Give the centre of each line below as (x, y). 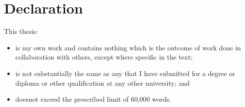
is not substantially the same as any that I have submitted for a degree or (125, 73)
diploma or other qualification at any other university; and (103, 83)
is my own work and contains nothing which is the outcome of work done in (128, 47)
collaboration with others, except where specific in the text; (104, 57)
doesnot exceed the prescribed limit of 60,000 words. (93, 99)
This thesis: (21, 31)
